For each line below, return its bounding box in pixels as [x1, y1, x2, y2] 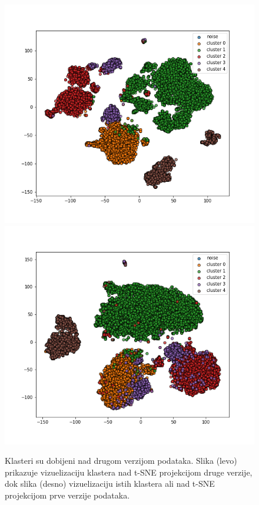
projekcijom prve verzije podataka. [5, 489, 130, 501]
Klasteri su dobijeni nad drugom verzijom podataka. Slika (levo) [5, 454, 237, 467]
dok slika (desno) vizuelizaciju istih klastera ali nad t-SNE [5, 477, 215, 490]
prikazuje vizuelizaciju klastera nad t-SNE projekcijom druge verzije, [5, 466, 253, 478]
